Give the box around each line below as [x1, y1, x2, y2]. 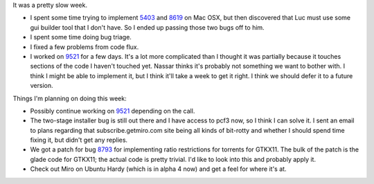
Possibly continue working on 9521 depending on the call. [30, 107, 195, 115]
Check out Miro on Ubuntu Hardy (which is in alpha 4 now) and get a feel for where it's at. [30, 165, 287, 173]
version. [30, 82, 53, 90]
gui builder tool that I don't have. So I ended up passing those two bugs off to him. [30, 23, 265, 31]
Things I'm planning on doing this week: [12, 94, 127, 102]
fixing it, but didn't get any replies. [30, 136, 128, 145]
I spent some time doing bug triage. [30, 33, 132, 42]
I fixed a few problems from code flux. [30, 42, 139, 51]
